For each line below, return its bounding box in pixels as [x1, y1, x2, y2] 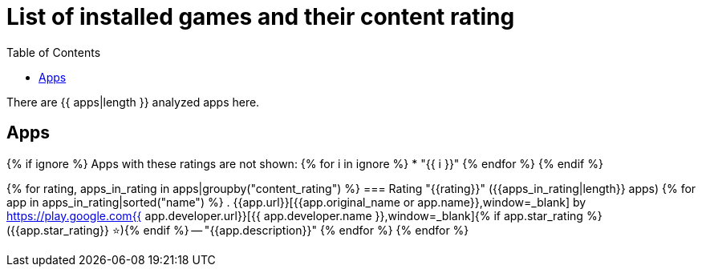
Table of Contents [6, 45, 101, 59]
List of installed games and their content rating [6, 3, 515, 30]
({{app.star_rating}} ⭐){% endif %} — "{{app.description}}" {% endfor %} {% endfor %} [6, 223, 469, 237]
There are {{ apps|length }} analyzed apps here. [6, 94, 260, 109]
